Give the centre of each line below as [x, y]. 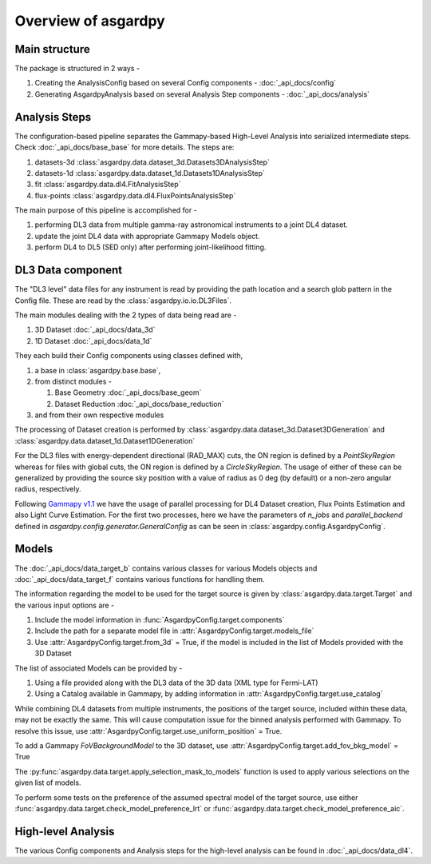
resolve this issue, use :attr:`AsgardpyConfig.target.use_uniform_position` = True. [148, 731]
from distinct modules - [73, 381]
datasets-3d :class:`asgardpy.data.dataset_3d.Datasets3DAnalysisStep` [152, 162]
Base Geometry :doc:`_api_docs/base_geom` [128, 392]
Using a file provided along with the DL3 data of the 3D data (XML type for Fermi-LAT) [176, 683]
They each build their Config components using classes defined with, [129, 356]
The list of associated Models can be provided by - [99, 668]
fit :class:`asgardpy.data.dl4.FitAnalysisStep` [108, 185]
